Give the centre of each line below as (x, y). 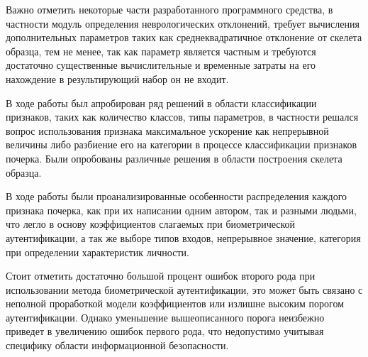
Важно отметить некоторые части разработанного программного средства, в (169, 9)
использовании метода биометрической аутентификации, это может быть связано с (184, 289)
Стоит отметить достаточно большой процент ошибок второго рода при (161, 276)
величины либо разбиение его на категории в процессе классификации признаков (182, 144)
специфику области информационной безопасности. (117, 345)
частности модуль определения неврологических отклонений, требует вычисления (183, 23)
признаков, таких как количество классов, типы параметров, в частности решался (182, 117)
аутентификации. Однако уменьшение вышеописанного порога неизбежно (165, 317)
